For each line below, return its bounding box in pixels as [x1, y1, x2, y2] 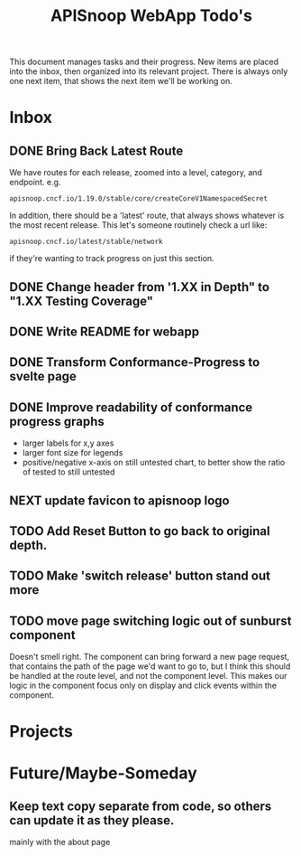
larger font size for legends [22, 447, 123, 458]
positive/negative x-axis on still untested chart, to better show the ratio [22, 457, 286, 468]
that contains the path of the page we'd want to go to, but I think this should [9, 661, 291, 672]
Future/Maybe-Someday [9, 763, 198, 783]
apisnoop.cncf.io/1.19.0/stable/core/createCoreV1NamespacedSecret [9, 194, 269, 203]
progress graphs [9, 413, 105, 429]
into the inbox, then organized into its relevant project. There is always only [9, 66, 288, 77]
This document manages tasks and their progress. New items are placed [9, 56, 279, 68]
